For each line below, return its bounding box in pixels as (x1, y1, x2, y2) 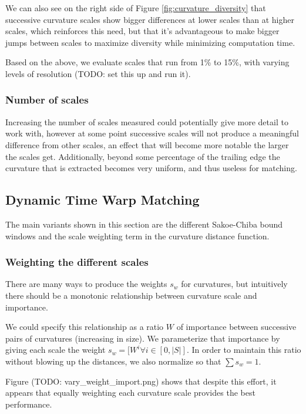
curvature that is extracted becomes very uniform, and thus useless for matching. (5, 162, 297, 174)
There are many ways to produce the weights (5, 278, 167, 290)
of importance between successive (176, 320, 297, 333)
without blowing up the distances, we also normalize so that (5, 355, 221, 367)
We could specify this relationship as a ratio (5, 320, 164, 333)
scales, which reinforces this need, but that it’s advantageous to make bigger (5, 25, 280, 37)
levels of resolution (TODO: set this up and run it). (5, 67, 191, 79)
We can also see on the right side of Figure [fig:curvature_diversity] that (5, 2, 266, 14)
